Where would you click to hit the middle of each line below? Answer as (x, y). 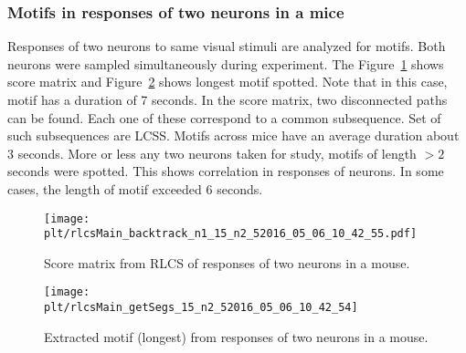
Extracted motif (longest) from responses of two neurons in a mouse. (236, 336)
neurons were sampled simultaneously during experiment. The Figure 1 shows (226, 63)
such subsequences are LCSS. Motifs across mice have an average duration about (233, 135)
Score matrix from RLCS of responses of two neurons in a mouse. (227, 262)
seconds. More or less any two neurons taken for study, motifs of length (217, 153)
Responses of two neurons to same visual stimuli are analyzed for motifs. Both (227, 46)
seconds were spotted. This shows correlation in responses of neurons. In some (226, 171)
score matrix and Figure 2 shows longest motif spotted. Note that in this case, (228, 82)
